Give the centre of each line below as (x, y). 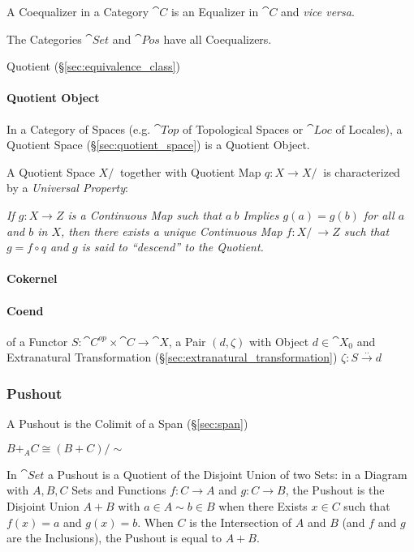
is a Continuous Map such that (144, 214)
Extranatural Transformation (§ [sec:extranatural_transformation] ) (172, 357)
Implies (261, 214)
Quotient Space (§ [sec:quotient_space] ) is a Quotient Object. (158, 145)
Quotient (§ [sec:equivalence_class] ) (93, 66)
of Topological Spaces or (243, 128)
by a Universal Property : (67, 188)
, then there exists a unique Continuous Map (172, 231)
